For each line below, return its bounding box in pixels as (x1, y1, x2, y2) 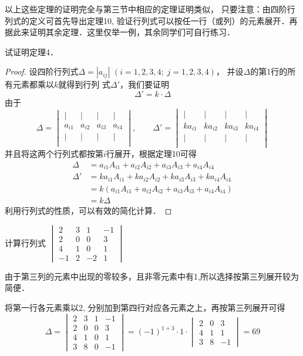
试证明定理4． (5, 45, 58, 58)
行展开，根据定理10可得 (106, 147, 197, 160)
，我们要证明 (120, 78, 169, 90)
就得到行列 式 (58, 78, 110, 90)
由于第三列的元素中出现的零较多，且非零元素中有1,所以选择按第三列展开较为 (5, 270, 299, 282)
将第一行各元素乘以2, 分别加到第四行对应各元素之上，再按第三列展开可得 (5, 301, 285, 314)
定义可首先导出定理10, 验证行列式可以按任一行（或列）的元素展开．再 (29, 14, 298, 26)
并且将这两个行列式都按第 (5, 147, 103, 160)
